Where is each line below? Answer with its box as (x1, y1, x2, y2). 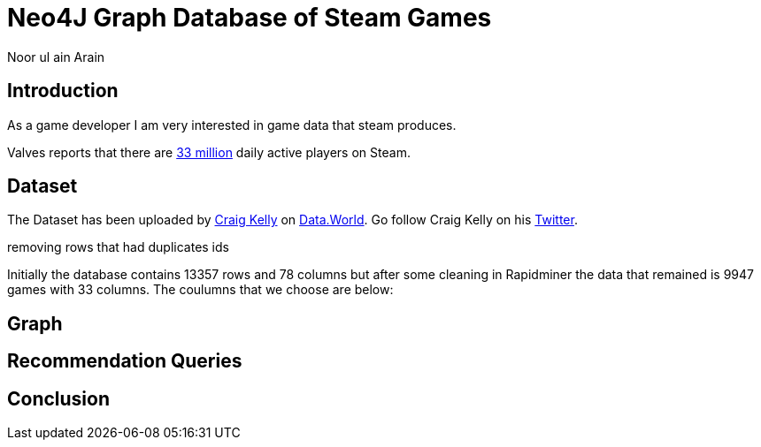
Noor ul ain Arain (7, 49, 105, 64)
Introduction (7, 80, 119, 102)
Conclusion (7, 387, 111, 410)
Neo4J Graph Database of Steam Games (7, 3, 492, 33)
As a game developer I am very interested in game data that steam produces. (7, 117, 457, 133)
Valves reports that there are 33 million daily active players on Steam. (7, 144, 411, 160)
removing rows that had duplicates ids (7, 239, 229, 255)
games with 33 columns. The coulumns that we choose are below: (7, 282, 394, 298)
